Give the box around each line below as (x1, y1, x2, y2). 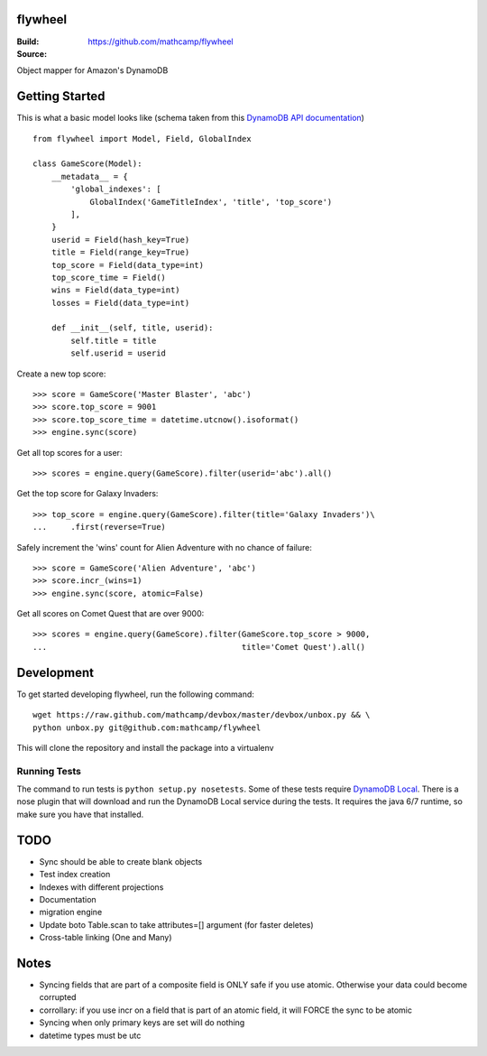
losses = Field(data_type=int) (51, 298, 190, 308)
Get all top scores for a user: (16, 447, 123, 458)
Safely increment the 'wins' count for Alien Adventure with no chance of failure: (16, 542, 313, 552)
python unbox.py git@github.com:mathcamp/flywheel (32, 722, 262, 733)
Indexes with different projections (39, 881, 164, 893)
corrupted (39, 992, 77, 1003)
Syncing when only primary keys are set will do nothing (39, 1017, 245, 1028)
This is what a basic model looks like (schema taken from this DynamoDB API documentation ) (16, 113, 365, 124)
